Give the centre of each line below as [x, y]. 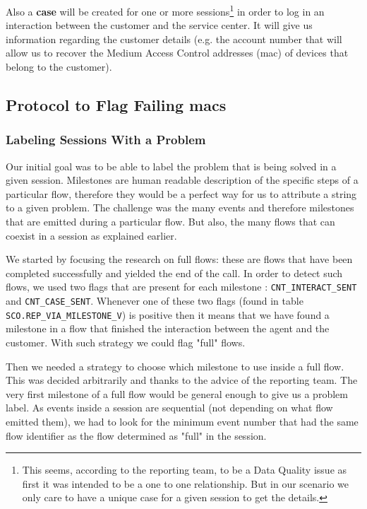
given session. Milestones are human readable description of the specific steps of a [182, 180]
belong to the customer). [59, 67]
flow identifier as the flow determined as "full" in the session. [136, 435]
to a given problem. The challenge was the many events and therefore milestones [180, 207]
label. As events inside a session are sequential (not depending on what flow [169, 408]
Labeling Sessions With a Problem [106, 140]
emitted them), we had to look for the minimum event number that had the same [182, 421]
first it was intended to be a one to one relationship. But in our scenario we [186, 483]
